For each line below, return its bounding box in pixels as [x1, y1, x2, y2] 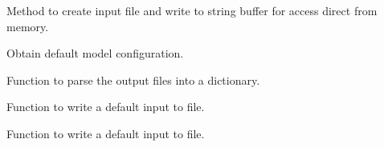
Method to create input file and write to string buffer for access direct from [6, 2, 378, 18]
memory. [6, 18, 49, 34]
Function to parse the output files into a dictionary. [6, 71, 260, 88]
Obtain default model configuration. [6, 45, 184, 62]
